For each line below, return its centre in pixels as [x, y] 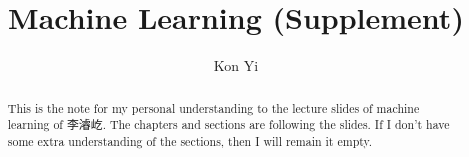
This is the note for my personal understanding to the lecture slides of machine [213, 107]
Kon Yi [236, 65]
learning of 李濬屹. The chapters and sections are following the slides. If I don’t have [228, 124]
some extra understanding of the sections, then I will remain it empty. [190, 140]
